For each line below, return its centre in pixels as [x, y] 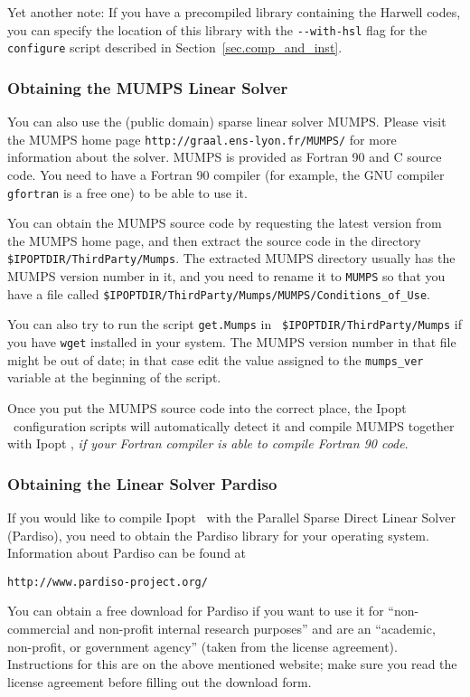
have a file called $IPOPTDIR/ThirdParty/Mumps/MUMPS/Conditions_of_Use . [219, 293]
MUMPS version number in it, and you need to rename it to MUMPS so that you [226, 276]
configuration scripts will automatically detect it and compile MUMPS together [234, 425]
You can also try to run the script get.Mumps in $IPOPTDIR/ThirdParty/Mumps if [235, 324]
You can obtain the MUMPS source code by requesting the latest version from [225, 223]
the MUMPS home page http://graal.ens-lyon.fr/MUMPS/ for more [202, 139]
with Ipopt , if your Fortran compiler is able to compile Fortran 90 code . [208, 443]
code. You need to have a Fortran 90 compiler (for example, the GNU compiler [226, 174]
